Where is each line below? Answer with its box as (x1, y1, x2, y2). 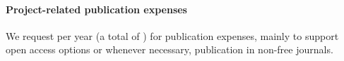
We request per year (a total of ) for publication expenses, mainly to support (6, 28, 339, 43)
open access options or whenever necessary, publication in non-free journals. (6, 42, 333, 57)
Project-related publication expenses (6, 1, 187, 16)
